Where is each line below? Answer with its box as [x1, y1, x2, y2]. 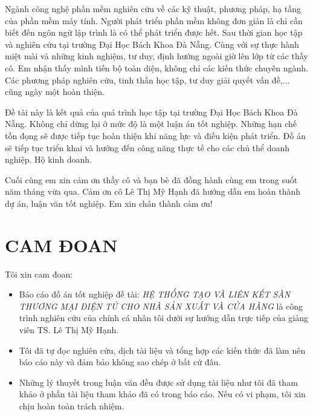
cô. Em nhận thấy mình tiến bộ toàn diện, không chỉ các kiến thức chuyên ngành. [5, 61, 308, 74]
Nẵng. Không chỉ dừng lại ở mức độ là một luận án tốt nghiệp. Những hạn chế [5, 117, 297, 130]
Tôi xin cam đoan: [5, 267, 73, 280]
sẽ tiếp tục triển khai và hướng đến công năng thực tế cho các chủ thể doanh [5, 141, 290, 154]
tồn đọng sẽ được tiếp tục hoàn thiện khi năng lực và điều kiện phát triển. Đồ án [5, 129, 306, 141]
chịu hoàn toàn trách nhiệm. [19, 399, 124, 412]
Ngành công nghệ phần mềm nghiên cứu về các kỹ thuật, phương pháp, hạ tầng [5, 2, 302, 15]
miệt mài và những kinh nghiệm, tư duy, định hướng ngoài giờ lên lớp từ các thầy [5, 50, 308, 62]
